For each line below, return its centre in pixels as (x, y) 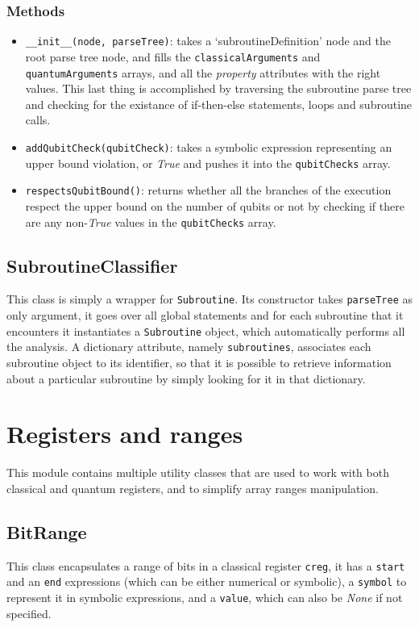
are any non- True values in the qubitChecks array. (151, 222)
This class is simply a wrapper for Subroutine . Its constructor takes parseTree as (209, 299)
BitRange (47, 531)
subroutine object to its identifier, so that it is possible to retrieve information (199, 362)
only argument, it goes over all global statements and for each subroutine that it (205, 315)
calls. (38, 120)
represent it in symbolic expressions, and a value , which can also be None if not (205, 597)
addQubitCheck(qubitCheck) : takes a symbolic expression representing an (209, 146)
